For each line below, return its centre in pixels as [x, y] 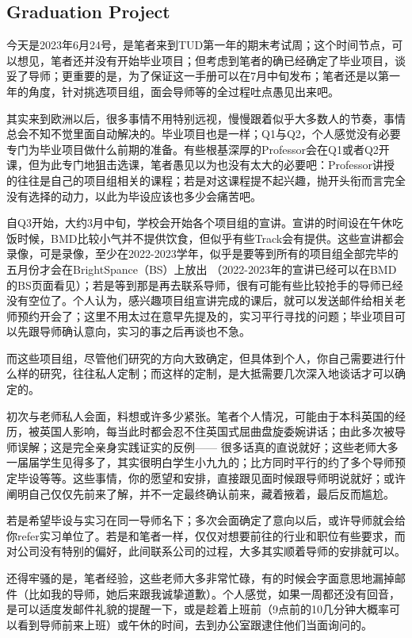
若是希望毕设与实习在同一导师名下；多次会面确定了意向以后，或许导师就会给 [206, 520]
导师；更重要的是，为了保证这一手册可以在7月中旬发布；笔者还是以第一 [214, 76]
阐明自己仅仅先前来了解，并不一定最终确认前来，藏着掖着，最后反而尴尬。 [200, 493]
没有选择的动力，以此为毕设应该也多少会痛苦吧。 [134, 196]
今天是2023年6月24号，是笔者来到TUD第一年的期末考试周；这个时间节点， [199, 45]
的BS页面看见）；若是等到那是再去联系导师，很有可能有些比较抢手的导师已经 [205, 284]
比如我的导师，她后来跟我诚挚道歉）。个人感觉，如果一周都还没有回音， [214, 593]
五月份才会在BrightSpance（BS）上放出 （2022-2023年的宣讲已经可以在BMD [202, 269]
